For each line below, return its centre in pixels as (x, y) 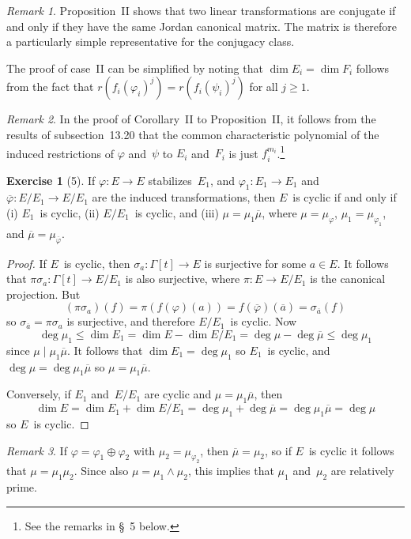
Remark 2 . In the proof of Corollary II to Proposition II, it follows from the (191, 119)
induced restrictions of (60, 153)
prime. (22, 487)
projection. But (43, 294)
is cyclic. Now (264, 321)
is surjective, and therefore (131, 321)
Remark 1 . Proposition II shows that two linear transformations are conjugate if (201, 10)
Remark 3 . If (37, 450)
